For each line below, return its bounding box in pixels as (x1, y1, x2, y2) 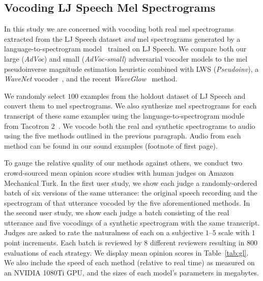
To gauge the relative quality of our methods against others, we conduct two (4, 157, 243, 168)
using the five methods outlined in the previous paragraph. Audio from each (4, 130, 241, 141)
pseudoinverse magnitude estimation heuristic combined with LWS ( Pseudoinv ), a (4, 63, 259, 74)
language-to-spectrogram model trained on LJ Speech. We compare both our (4, 43, 247, 54)
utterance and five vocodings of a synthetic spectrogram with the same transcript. (4, 217, 260, 228)
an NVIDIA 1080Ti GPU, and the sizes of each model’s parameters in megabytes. (4, 267, 259, 277)
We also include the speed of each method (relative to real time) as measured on (4, 257, 255, 268)
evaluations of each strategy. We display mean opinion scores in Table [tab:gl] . (4, 247, 249, 258)
